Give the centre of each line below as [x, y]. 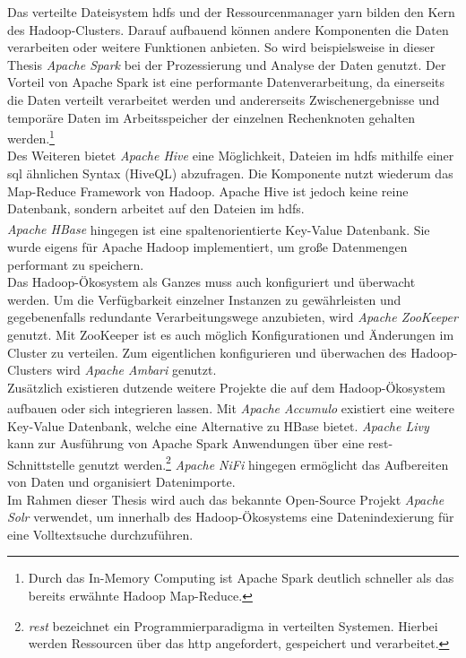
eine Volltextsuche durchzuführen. [100, 534]
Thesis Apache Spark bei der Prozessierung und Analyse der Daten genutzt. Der [227, 64]
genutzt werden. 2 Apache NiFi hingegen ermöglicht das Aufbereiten [263, 463]
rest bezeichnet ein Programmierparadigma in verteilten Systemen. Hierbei [233, 625]
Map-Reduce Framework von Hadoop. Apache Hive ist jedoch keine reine [208, 190]
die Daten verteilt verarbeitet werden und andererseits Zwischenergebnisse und [224, 99]
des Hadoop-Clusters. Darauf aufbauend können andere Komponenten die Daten [228, 29]
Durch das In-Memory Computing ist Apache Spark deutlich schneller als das [241, 578]
